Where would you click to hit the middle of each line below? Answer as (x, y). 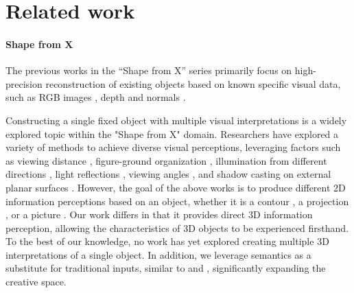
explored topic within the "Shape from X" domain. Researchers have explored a (172, 133)
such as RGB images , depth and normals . (96, 97)
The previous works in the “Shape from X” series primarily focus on (149, 70)
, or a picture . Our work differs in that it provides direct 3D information (159, 214)
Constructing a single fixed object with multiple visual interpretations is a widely (176, 120)
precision (24, 83)
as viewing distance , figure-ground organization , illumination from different (166, 160)
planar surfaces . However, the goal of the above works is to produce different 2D (176, 187)
